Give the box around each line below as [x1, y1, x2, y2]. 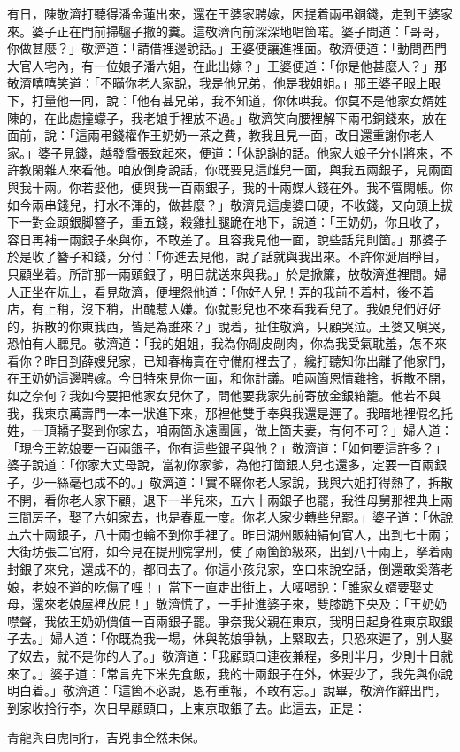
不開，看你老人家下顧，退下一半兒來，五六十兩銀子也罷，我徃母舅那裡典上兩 [7, 490, 453, 508]
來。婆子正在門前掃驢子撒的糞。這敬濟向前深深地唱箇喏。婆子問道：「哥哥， [7, 21, 447, 40]
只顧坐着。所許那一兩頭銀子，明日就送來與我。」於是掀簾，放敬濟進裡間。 [7, 264, 434, 283]
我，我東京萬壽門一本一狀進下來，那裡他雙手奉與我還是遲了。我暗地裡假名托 [7, 403, 453, 422]
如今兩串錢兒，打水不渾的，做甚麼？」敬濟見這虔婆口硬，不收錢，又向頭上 [7, 195, 441, 213]
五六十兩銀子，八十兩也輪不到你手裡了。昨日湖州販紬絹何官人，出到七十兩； [7, 524, 453, 543]
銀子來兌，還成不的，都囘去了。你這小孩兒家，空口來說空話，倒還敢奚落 [19, 560, 441, 578]
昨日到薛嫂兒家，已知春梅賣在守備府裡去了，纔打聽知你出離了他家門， [43, 351, 453, 369]
